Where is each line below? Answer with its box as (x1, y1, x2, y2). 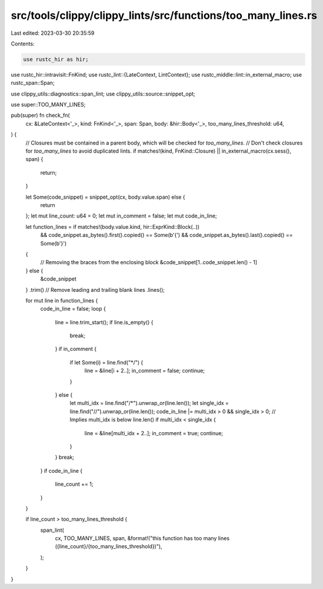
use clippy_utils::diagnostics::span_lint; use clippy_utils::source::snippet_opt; (11, 90, 195, 97)
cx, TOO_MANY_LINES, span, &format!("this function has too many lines (55, 535, 229, 542)
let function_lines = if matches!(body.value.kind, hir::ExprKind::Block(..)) (25, 223, 200, 230)
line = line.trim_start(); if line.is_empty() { (55, 318, 154, 325)
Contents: (11, 40, 35, 47)
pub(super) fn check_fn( (11, 112, 70, 119)
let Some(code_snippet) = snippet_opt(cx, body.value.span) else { (25, 193, 185, 200)
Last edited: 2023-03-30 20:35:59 (11, 29, 95, 37)
